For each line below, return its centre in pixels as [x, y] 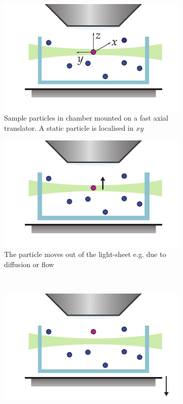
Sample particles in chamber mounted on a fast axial [86, 118]
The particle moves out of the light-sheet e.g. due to [85, 254]
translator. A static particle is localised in [69, 127]
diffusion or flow [29, 264]
